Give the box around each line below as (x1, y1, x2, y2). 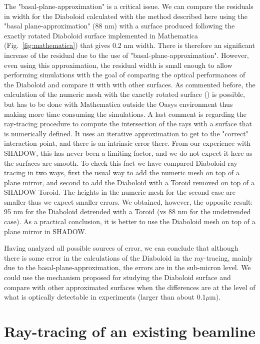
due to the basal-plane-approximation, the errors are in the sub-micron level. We (4, 262, 251, 273)
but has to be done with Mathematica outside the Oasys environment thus (4, 98, 233, 109)
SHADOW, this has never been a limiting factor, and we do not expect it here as (4, 147, 252, 158)
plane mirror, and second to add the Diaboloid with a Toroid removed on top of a (4, 177, 255, 187)
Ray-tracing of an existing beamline (4, 321, 256, 341)
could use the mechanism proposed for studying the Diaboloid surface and (4, 272, 231, 283)
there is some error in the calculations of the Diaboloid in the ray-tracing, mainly (4, 252, 253, 263)
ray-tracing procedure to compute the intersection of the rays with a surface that (4, 118, 252, 129)
